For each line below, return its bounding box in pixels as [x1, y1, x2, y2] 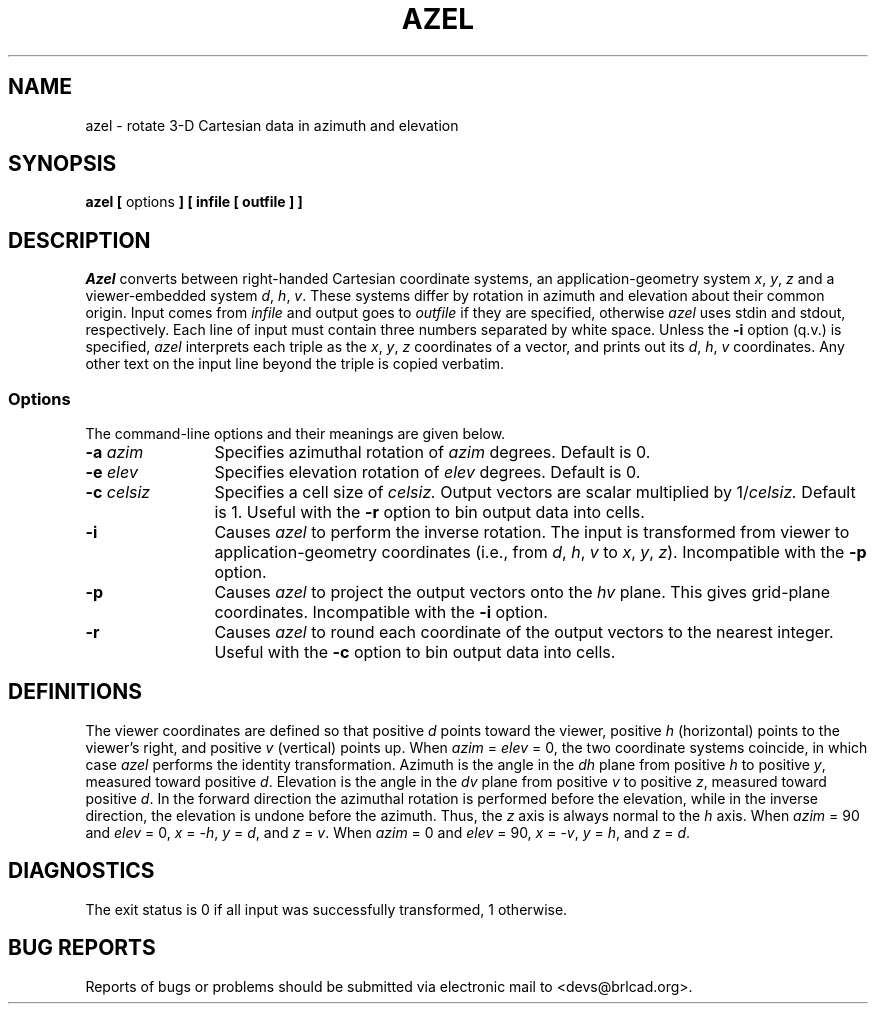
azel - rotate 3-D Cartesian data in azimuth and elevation [85, 116, 459, 134]
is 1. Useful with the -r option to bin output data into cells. [214, 502, 645, 523]
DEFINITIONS [8, 679, 142, 705]
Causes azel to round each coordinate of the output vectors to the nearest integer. [214, 622, 834, 643]
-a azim [85, 442, 144, 463]
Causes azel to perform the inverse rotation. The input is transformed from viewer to [214, 522, 850, 543]
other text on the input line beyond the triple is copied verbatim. [85, 355, 504, 373]
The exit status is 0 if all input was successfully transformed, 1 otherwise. [85, 900, 568, 918]
